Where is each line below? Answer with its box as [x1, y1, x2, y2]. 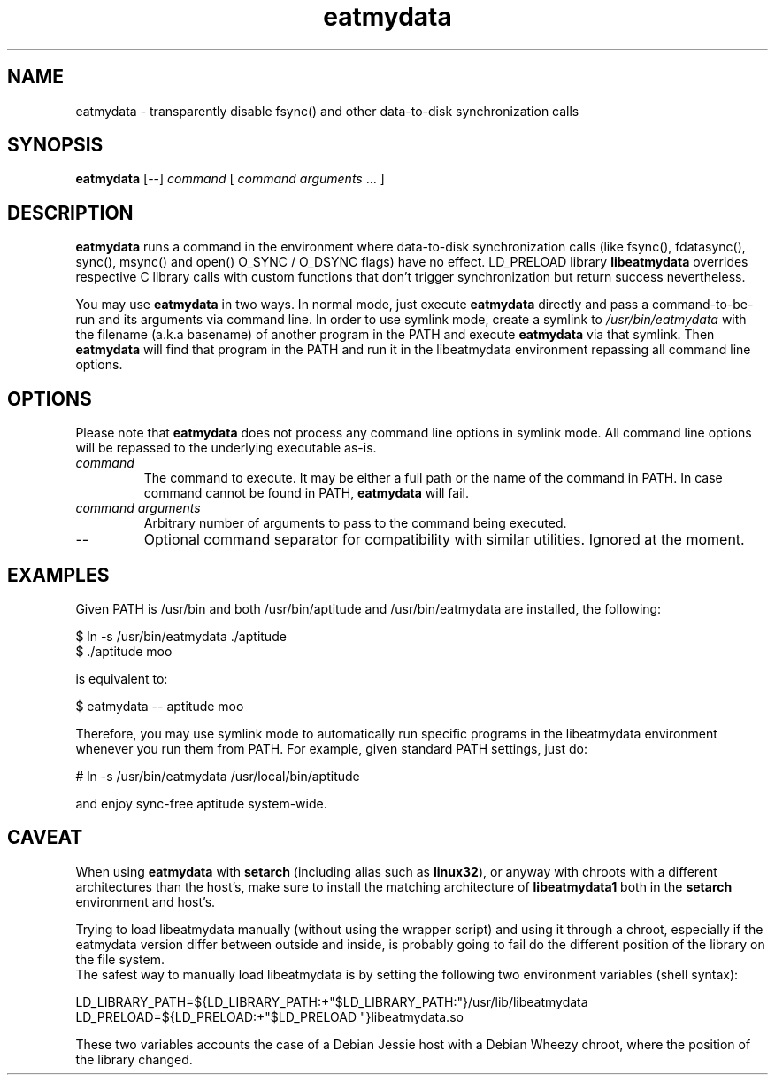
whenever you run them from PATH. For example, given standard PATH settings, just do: [75, 740, 587, 756]
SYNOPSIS [7, 134, 104, 157]
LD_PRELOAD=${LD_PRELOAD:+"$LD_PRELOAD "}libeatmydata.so [75, 1009, 464, 1024]
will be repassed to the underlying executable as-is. [75, 440, 377, 456]
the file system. [75, 951, 165, 967]
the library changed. [75, 1051, 193, 1067]
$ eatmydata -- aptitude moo [75, 698, 244, 714]
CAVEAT [7, 826, 83, 849]
